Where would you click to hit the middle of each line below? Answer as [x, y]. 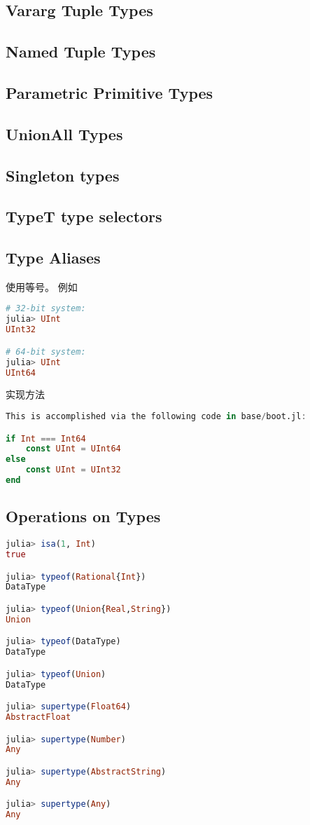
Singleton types [63, 175]
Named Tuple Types [81, 52]
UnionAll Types [64, 134]
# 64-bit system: [46, 352]
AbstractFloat [38, 717]
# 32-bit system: [46, 309]
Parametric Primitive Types [110, 92]
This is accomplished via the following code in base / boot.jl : [156, 416]
